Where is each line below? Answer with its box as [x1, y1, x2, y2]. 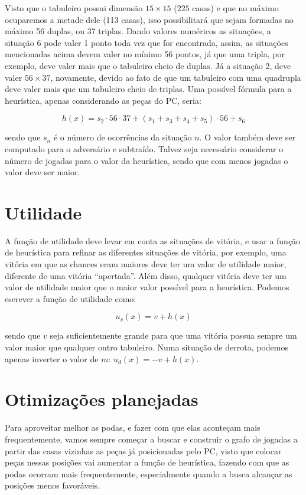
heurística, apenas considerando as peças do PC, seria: [5, 94, 201, 106]
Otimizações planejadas [5, 387, 198, 411]
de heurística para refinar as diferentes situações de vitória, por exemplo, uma [5, 246, 287, 258]
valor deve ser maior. [5, 166, 80, 178]
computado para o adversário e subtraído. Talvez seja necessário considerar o [5, 142, 284, 155]
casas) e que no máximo [192, 2, 279, 14]
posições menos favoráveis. [5, 479, 100, 491]
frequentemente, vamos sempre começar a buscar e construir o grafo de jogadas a [5, 432, 298, 445]
